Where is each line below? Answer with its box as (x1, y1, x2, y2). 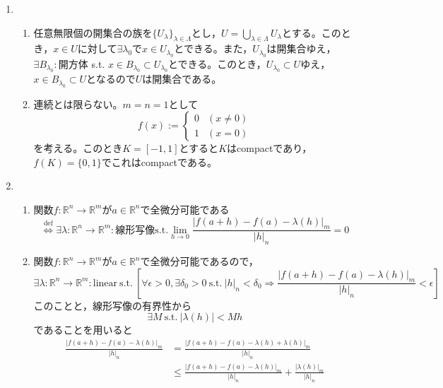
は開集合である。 (142, 71, 222, 86)
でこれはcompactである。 (101, 154, 217, 169)
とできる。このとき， (167, 56, 266, 71)
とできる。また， (174, 41, 253, 56)
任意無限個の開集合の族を (33, 25, 153, 40)
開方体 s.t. (58, 56, 105, 71)
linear (93, 278, 118, 288)
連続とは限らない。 (33, 96, 123, 111)
